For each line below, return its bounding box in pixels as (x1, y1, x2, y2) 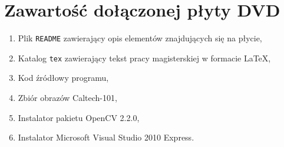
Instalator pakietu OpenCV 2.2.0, (18, 111, 140, 123)
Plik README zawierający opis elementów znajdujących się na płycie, (18, 32, 262, 44)
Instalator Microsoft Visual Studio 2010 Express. (18, 131, 194, 143)
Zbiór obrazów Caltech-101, (18, 92, 117, 104)
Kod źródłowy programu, (18, 71, 109, 84)
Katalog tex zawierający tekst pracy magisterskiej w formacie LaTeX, (18, 51, 271, 64)
